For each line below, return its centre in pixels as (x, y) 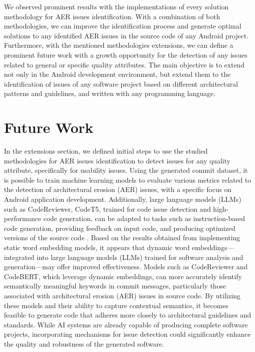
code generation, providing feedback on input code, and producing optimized (120, 228)
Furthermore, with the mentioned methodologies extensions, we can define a (119, 45)
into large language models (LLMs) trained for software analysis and (140, 257)
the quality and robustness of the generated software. (84, 343)
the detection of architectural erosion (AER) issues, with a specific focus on (118, 189)
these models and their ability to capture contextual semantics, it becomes (116, 305)
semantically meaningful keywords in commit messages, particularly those (115, 286)
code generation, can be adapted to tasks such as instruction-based (144, 218)
